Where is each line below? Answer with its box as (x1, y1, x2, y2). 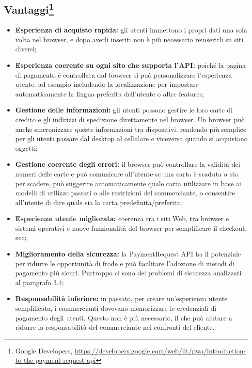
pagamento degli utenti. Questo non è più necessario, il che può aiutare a (15, 312, 232, 322)
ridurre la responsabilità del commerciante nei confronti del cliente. (15, 322, 215, 332)
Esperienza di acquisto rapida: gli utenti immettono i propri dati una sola (15, 25, 247, 35)
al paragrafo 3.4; (15, 277, 64, 287)
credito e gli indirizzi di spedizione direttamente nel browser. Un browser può (15, 114, 245, 124)
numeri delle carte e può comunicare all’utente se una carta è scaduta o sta (15, 168, 238, 178)
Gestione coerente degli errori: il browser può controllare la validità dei (15, 159, 240, 169)
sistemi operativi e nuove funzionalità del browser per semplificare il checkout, (15, 223, 247, 233)
